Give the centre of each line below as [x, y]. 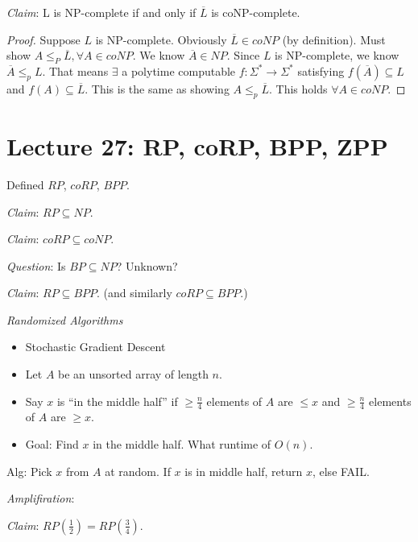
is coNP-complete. [256, 12]
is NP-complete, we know [337, 55]
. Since [243, 55]
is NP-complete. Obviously [161, 39]
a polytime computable [179, 70]
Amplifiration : [41, 498]
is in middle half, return [244, 471]
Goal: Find [52, 444]
